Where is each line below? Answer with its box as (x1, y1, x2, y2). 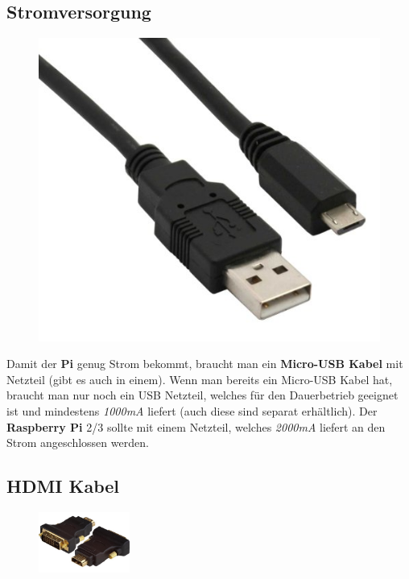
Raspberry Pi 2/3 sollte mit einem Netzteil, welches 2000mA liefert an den (6, 418, 386, 435)
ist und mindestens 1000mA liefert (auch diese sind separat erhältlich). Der (6, 403, 378, 420)
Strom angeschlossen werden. (6, 434, 149, 451)
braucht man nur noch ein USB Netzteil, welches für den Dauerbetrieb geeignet (6, 387, 399, 403)
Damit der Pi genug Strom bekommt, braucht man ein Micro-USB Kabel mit (6, 355, 403, 372)
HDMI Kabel (6, 474, 120, 498)
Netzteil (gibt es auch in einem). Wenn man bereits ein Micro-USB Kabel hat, (6, 370, 393, 387)
